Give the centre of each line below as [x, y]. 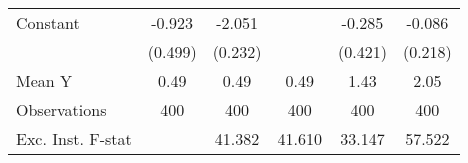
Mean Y [44, 80]
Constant [48, 22]
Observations [61, 109]
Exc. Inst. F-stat [74, 138]
